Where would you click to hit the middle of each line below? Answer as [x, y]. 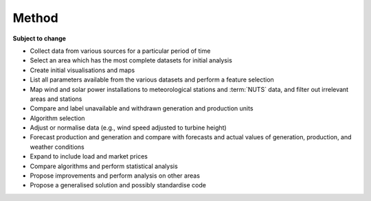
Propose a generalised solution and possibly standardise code [118, 185]
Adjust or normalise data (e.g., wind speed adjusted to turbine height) [128, 128]
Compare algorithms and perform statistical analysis [104, 166]
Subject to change [40, 38]
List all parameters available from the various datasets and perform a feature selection [152, 80]
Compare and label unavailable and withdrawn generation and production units [142, 108]
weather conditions [57, 147]
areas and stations [56, 99]
